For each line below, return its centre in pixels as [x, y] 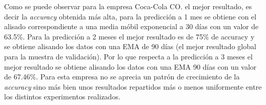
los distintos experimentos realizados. [62, 97]
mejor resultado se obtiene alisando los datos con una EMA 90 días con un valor [130, 66]
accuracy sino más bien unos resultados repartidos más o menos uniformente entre [133, 86]
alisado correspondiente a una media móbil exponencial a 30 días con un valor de [131, 26]
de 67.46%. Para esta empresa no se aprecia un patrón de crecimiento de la [122, 77]
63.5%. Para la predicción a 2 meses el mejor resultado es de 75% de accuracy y [129, 36]
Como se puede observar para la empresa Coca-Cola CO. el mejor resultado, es [128, 6]
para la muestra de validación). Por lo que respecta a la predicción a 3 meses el [128, 56]
